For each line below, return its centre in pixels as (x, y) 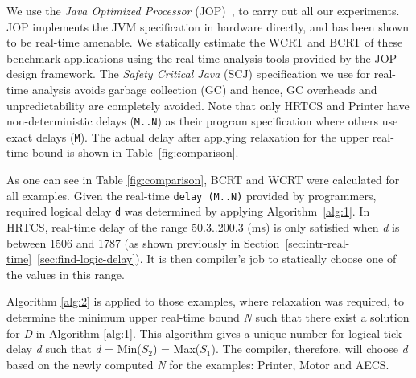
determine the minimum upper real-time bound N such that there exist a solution (208, 316)
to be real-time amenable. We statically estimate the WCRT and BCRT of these (205, 42)
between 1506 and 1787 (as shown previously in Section (143, 242)
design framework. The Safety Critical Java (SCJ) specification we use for (189, 74)
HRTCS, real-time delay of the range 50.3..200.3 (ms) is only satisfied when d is (203, 226)
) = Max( (176, 349)
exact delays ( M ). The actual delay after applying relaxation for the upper (187, 136)
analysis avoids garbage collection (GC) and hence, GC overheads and (204, 89)
